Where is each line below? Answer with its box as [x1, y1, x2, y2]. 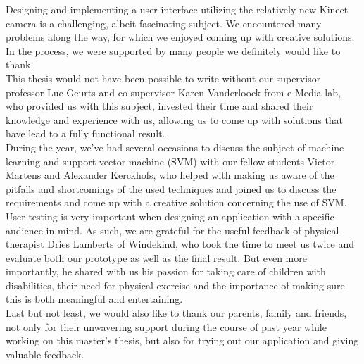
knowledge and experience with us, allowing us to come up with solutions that [6, 112, 344, 127]
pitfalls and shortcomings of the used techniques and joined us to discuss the [6, 181, 337, 196]
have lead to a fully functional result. [6, 126, 165, 141]
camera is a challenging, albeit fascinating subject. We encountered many [6, 15, 322, 30]
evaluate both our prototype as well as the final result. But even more [6, 250, 307, 265]
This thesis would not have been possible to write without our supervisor [6, 70, 321, 85]
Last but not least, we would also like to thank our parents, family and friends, [6, 306, 347, 320]
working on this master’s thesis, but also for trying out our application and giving [6, 333, 359, 348]
